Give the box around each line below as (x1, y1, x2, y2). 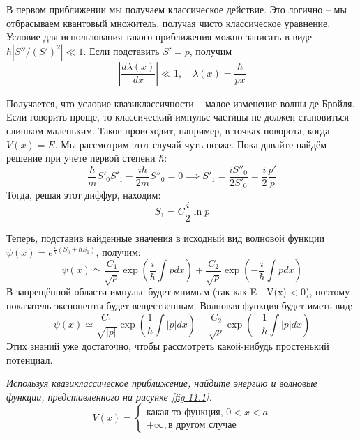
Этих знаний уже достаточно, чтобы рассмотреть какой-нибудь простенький (6, 339, 329, 353)
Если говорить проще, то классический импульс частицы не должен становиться (6, 109, 350, 124)
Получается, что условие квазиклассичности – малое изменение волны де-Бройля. (6, 95, 355, 110)
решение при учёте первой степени (6, 151, 156, 165)
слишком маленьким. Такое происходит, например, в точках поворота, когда (6, 123, 330, 137)
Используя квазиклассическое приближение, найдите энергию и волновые (6, 376, 317, 390)
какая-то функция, (146, 407, 223, 417)
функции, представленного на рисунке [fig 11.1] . (6, 389, 212, 403)
